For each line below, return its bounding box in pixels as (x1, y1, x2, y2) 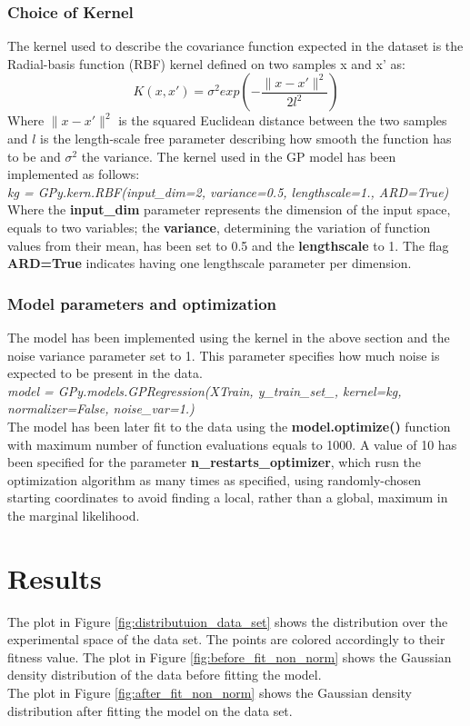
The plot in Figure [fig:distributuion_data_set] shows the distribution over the (7, 612, 448, 631)
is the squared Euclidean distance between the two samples (118, 111, 447, 130)
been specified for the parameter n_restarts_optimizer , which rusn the (7, 453, 422, 472)
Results (7, 559, 102, 596)
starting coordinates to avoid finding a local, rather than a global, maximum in (7, 488, 448, 507)
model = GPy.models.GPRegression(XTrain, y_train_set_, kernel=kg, (7, 381, 402, 400)
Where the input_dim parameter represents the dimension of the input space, (7, 200, 451, 219)
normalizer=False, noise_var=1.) (7, 399, 195, 418)
